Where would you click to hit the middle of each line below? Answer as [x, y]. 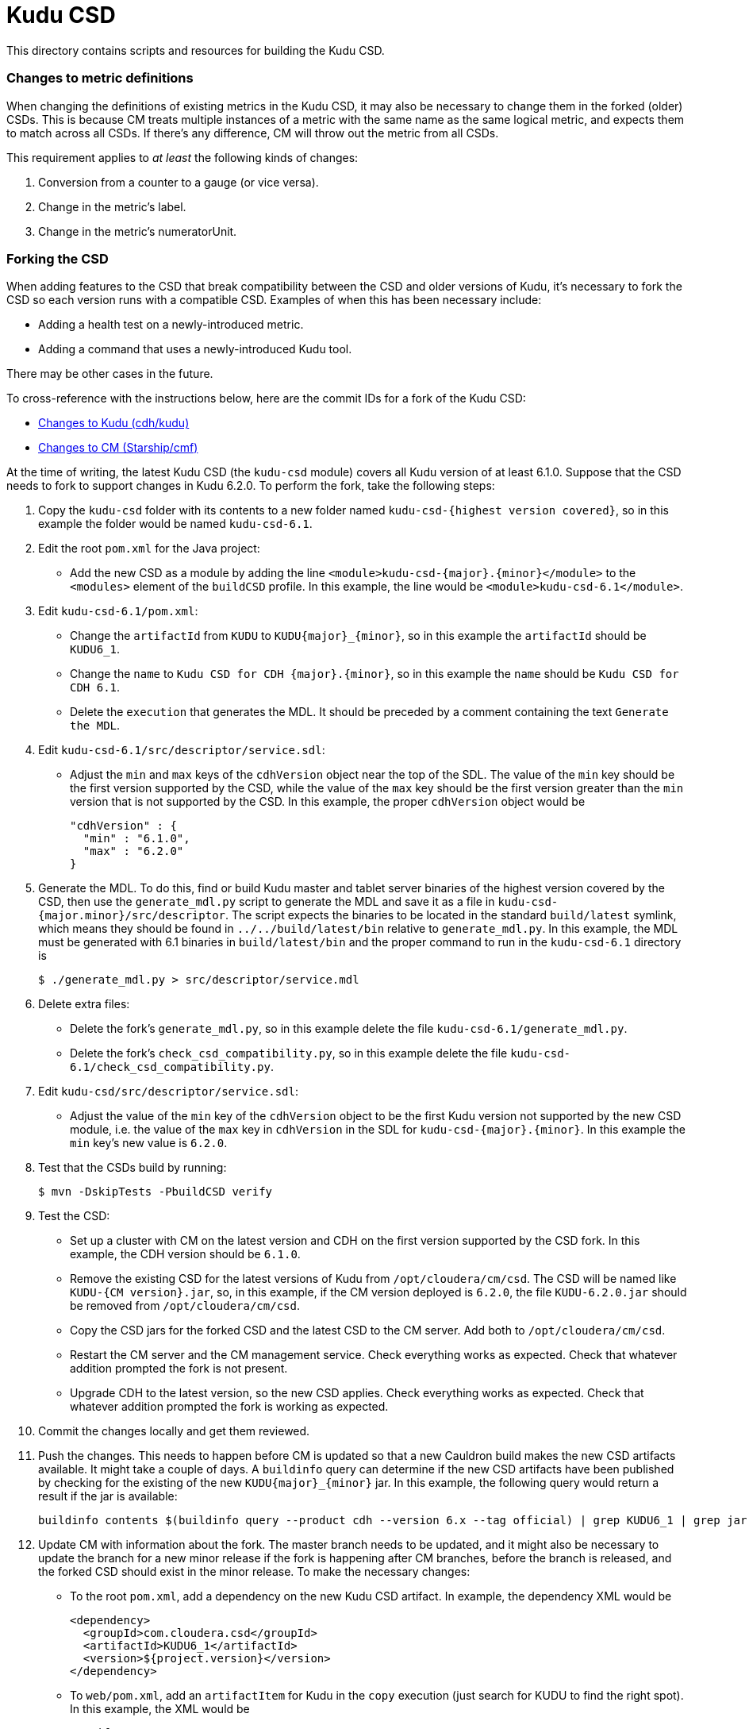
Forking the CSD [58, 258]
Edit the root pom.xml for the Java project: [149, 549]
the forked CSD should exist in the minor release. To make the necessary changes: [254, 1572]
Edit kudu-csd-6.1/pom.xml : [118, 611]
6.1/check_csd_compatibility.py [170, 1067]
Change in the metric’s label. [112, 206]
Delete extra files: [84, 1004]
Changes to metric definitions [100, 78]
